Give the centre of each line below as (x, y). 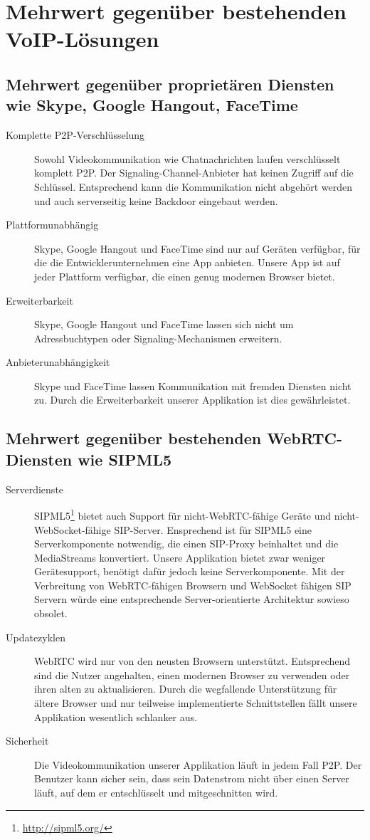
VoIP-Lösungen (83, 39)
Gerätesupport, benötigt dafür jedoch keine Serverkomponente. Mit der (190, 571)
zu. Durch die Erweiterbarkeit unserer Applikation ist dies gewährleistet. (192, 400)
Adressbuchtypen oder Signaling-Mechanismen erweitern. (158, 338)
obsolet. (51, 613)
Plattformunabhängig (52, 225)
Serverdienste (35, 489)
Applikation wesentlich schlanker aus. (116, 716)
